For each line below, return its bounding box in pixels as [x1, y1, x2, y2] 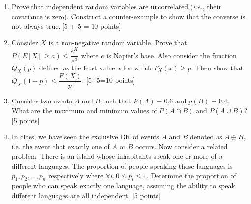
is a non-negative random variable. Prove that [48, 37, 187, 47]
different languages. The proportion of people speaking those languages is [11, 160, 233, 170]
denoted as [190, 132, 222, 142]
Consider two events [11, 96, 72, 106]
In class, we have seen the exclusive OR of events [11, 132, 159, 142]
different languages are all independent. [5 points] [11, 190, 160, 200]
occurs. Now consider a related [135, 141, 228, 151]
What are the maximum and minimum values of [11, 105, 157, 115]
